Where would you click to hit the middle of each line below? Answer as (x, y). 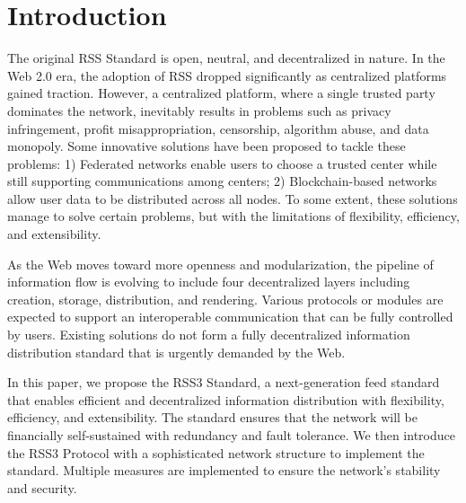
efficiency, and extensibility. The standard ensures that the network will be (212, 417)
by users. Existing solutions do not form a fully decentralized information (209, 335)
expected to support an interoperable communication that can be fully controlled (230, 317)
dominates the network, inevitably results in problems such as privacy (199, 110)
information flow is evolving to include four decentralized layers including (209, 282)
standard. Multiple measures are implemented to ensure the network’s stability (224, 470)
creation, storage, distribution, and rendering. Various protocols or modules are (225, 299)
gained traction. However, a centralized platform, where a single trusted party (221, 93)
